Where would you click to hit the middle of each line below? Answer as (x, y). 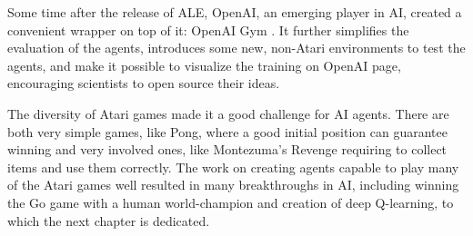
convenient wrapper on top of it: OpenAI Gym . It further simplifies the (208, 29)
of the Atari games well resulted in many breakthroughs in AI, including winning (233, 185)
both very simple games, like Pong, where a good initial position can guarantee (227, 131)
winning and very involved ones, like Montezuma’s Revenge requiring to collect (227, 149)
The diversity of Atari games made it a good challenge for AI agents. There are (228, 113)
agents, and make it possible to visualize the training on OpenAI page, (204, 65)
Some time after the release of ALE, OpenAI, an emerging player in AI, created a (235, 12)
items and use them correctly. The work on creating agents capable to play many (233, 167)
